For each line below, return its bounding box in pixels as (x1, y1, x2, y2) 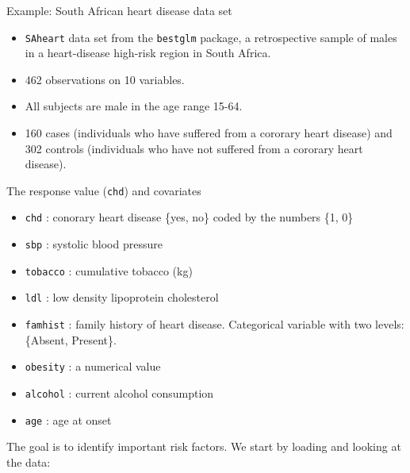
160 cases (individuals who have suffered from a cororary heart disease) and (25, 125, 393, 141)
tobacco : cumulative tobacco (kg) (25, 262, 193, 279)
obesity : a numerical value (25, 358, 161, 375)
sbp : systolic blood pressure (25, 236, 163, 252)
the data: (6, 453, 51, 470)
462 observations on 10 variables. (25, 71, 185, 87)
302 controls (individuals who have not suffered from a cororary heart (25, 140, 363, 156)
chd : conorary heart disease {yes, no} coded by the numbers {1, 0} (25, 209, 354, 225)
